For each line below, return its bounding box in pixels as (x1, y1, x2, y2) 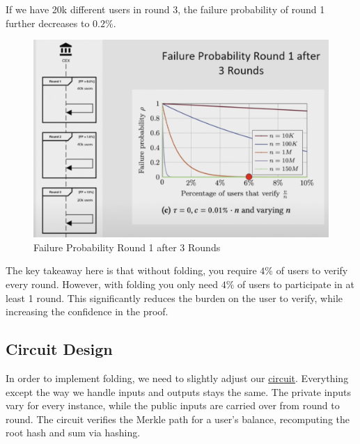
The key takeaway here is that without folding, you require (6, 263, 257, 278)
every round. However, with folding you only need (6, 277, 219, 292)
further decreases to (6, 15, 90, 30)
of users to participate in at (237, 277, 354, 292)
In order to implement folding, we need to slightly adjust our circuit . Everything (6, 371, 349, 385)
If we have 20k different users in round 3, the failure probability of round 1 (6, 2, 325, 16)
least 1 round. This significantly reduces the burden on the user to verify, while (6, 290, 343, 305)
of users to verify (276, 263, 348, 278)
